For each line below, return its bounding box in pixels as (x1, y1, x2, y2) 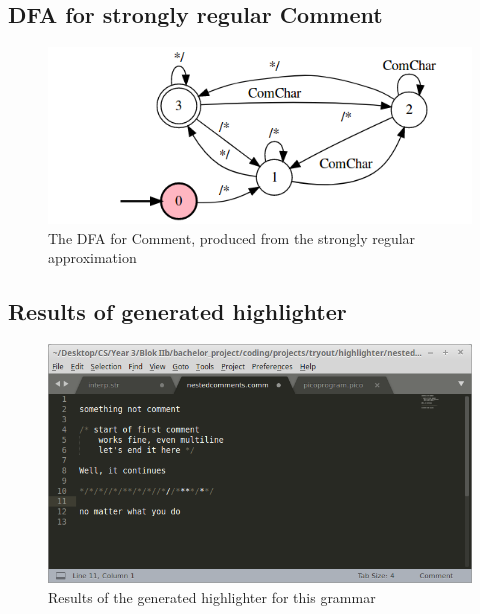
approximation (48, 247, 137, 268)
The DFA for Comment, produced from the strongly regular (48, 227, 416, 248)
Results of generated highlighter (8, 296, 347, 327)
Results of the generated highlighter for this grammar (48, 586, 376, 607)
